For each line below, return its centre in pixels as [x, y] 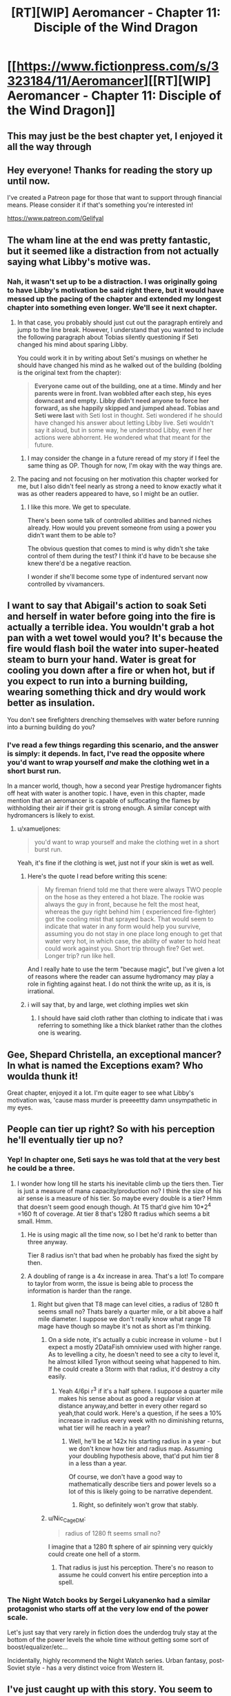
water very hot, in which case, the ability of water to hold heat [132, 941]
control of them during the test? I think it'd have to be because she [122, 556]
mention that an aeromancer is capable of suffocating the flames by [103, 801]
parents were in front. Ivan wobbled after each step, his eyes [123, 394]
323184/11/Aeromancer [76, 81]
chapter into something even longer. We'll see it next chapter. [112, 307]
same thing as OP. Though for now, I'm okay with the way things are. [125, 466]
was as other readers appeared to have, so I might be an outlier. [108, 494]
